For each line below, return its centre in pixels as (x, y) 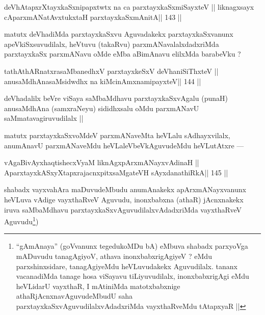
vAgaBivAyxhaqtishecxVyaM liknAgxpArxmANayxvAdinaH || (102, 162)
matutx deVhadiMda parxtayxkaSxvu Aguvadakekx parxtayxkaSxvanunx (119, 34)
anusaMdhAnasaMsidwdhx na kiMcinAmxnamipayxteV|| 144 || (103, 81)
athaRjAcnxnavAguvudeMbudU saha (74, 296)
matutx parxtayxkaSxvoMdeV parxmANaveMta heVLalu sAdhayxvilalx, (117, 135)
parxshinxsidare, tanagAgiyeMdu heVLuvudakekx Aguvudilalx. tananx (127, 266)
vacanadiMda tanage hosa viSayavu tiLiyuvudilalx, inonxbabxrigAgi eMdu (132, 276)
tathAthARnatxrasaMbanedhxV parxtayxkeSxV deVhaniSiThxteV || (111, 71)
